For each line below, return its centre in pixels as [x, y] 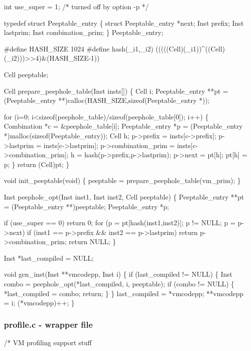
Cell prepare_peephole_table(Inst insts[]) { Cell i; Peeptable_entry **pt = [116, 91]
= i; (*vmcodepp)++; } [39, 303]
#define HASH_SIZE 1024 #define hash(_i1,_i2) [79, 48]
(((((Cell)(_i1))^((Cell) [190, 48]
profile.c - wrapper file [49, 324]
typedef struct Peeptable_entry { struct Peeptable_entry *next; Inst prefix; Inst [124, 23]
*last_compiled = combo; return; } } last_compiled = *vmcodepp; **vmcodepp [124, 293]
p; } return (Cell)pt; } [37, 164]
